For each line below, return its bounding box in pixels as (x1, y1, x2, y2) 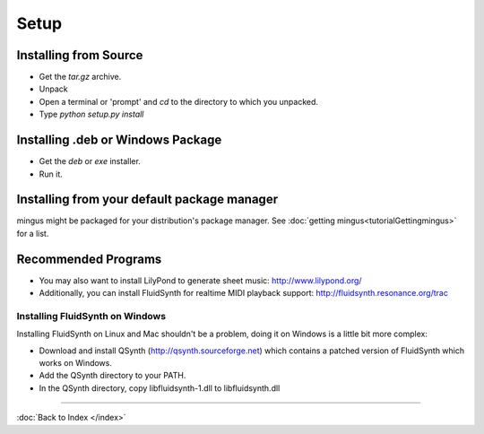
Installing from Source (16, 48, 143, 63)
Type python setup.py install (39, 108, 144, 120)
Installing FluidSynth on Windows (16, 309, 166, 322)
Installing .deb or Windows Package (16, 133, 222, 148)
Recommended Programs (16, 251, 162, 266)
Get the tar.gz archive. (39, 72, 122, 82)
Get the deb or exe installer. (39, 156, 141, 167)
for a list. (16, 228, 49, 239)
